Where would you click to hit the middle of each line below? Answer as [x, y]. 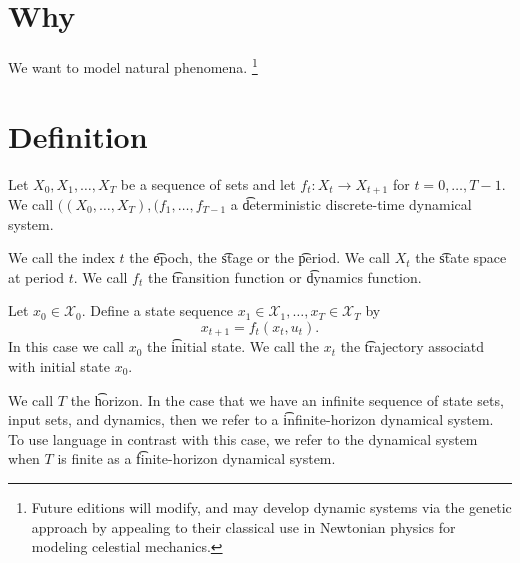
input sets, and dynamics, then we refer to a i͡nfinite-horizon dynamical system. [251, 419]
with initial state [59, 365]
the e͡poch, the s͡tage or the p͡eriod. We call [259, 257]
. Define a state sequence [157, 310]
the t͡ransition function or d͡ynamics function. [284, 276]
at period [36, 276]
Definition [78, 135]
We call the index [61, 257]
